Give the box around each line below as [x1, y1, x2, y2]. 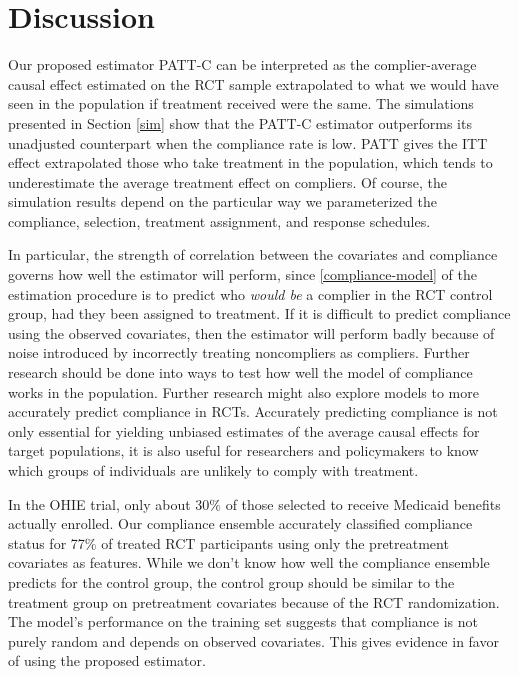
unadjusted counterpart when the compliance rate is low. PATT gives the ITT [8, 132, 488, 153]
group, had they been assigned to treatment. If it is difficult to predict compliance [8, 303, 511, 324]
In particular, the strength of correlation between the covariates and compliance [8, 244, 498, 265]
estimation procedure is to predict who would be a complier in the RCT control [8, 283, 493, 304]
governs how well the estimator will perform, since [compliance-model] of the [8, 264, 477, 285]
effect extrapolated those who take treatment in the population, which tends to [8, 152, 493, 173]
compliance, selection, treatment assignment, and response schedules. [8, 210, 431, 231]
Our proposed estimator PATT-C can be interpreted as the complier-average [8, 54, 477, 75]
